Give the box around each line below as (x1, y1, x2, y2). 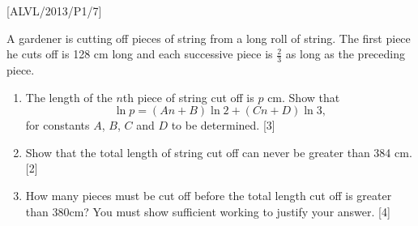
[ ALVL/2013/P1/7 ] (6, 2, 102, 19)
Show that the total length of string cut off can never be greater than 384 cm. (25, 143, 412, 160)
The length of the (25, 88, 113, 105)
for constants (25, 117, 90, 134)
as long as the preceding (285, 45, 405, 62)
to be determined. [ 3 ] (171, 117, 275, 134)
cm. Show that (267, 88, 340, 105)
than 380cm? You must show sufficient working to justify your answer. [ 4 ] (25, 203, 390, 220)
